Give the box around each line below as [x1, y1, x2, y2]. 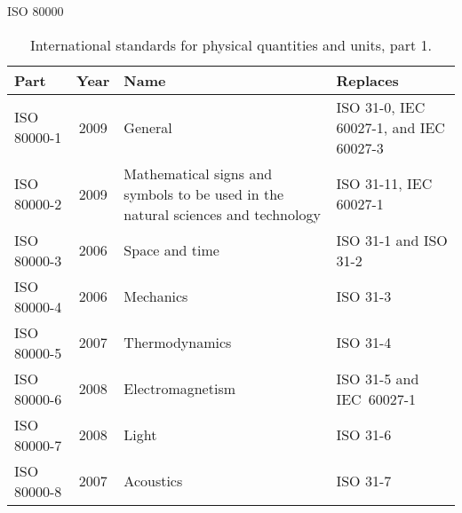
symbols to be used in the [123, 183, 284, 204]
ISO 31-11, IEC [336, 173, 433, 194]
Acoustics [123, 470, 183, 492]
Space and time [123, 240, 219, 261]
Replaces [336, 69, 399, 91]
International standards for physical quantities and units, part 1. [30, 34, 432, 55]
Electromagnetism [123, 378, 236, 399]
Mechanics [123, 286, 188, 307]
